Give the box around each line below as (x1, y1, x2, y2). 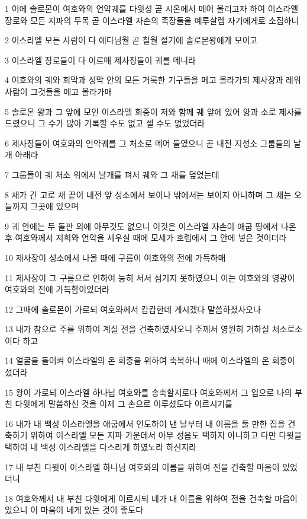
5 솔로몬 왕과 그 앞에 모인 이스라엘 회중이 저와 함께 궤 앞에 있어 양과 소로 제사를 (5, 105, 302, 117)
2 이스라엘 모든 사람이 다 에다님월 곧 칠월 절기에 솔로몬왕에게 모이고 (5, 34, 258, 46)
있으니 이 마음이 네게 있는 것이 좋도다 (5, 504, 144, 516)
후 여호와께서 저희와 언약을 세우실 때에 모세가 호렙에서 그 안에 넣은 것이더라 (5, 231, 287, 244)
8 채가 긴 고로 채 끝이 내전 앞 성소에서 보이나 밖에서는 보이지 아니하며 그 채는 (5, 188, 292, 200)
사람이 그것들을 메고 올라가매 (5, 85, 112, 97)
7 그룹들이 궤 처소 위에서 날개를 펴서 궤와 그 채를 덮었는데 (5, 168, 219, 180)
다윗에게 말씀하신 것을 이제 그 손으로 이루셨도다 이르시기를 (15, 397, 233, 410)
